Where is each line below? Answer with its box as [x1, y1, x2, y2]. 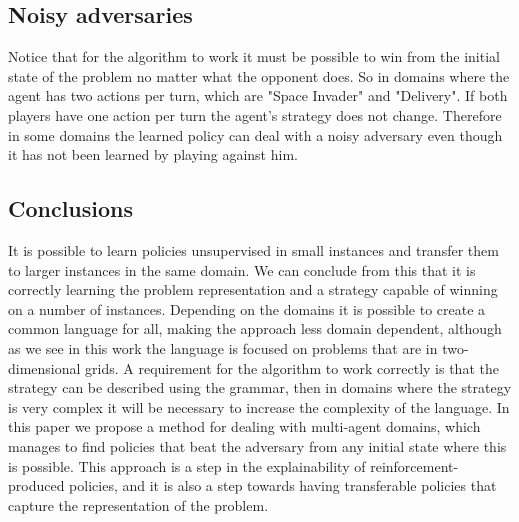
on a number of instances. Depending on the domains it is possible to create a [8, 298, 486, 319]
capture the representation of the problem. [8, 494, 269, 515]
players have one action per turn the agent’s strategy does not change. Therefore [8, 104, 502, 125]
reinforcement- [370, 455, 459, 476]
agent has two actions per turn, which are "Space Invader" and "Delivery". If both [8, 85, 508, 106]
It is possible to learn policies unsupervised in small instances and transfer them [8, 239, 499, 260]
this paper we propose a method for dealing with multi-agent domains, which [8, 416, 481, 437]
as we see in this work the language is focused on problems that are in [8, 337, 438, 358]
